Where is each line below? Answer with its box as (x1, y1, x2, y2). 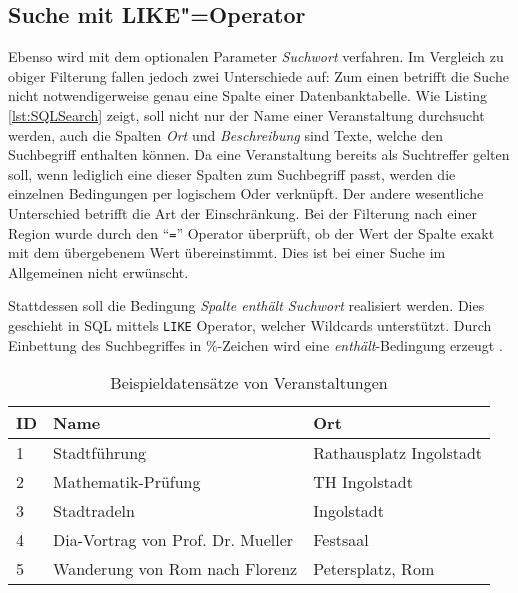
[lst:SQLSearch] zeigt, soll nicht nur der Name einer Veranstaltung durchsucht (8, 104, 485, 125)
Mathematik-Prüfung (53, 470, 201, 494)
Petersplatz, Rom (313, 557, 435, 581)
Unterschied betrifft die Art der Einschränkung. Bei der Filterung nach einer (8, 202, 477, 223)
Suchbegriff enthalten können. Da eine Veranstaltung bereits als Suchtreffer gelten (8, 144, 510, 165)
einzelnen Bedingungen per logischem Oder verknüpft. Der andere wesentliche (8, 183, 484, 204)
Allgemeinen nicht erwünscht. (8, 261, 189, 282)
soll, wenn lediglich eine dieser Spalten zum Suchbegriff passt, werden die (8, 163, 456, 184)
